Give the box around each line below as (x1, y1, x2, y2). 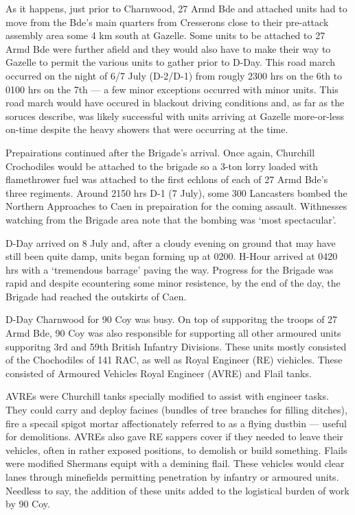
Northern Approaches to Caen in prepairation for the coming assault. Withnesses (5, 199, 347, 213)
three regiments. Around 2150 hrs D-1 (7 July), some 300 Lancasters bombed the (5, 185, 347, 200)
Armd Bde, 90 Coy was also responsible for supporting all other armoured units (5, 326, 341, 340)
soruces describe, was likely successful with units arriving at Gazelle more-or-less (5, 108, 344, 123)
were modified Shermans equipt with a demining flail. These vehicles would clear (5, 456, 345, 470)
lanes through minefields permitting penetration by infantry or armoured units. (5, 470, 339, 483)
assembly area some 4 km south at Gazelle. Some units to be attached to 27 (5, 28, 325, 43)
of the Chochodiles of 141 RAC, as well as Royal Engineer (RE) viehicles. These (5, 352, 343, 367)
